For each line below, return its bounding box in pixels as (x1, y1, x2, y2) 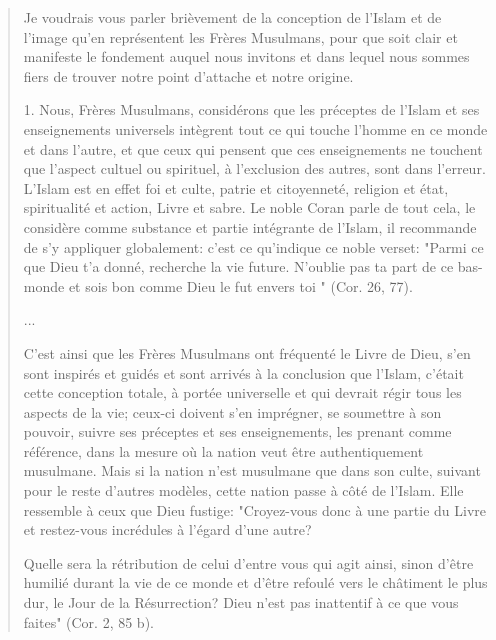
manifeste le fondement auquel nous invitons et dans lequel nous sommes (23, 46, 470, 67)
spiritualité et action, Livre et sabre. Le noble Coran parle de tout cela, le (23, 197, 476, 218)
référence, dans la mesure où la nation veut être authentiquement (23, 440, 424, 461)
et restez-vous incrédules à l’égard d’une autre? (23, 519, 312, 540)
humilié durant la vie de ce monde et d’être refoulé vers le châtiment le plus (23, 572, 488, 593)
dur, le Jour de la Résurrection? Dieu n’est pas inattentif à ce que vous (23, 592, 459, 613)
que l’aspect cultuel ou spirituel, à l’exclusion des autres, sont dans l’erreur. (23, 158, 486, 179)
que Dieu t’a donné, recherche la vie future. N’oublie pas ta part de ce (23, 256, 454, 277)
